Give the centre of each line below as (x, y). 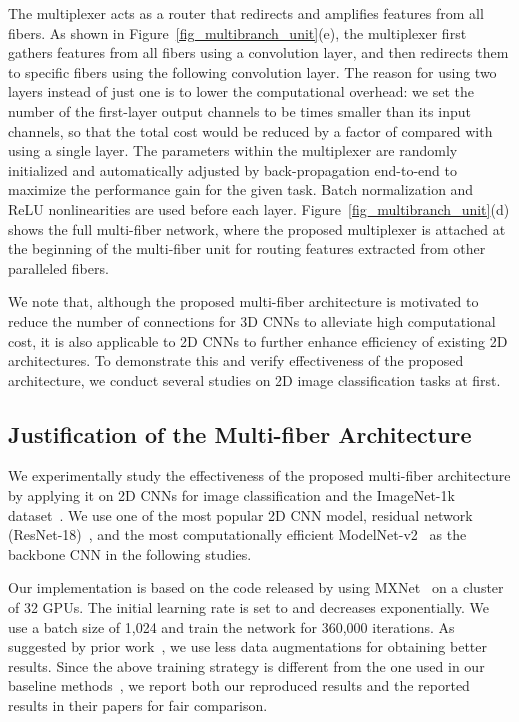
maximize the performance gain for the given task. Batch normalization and (241, 189)
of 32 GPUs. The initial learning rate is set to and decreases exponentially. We (249, 607)
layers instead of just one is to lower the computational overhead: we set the (241, 91)
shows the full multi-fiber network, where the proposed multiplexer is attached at (257, 228)
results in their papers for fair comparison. (138, 705)
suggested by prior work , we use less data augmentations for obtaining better (247, 646)
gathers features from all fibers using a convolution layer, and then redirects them (258, 52)
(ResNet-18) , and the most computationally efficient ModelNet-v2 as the (237, 534)
